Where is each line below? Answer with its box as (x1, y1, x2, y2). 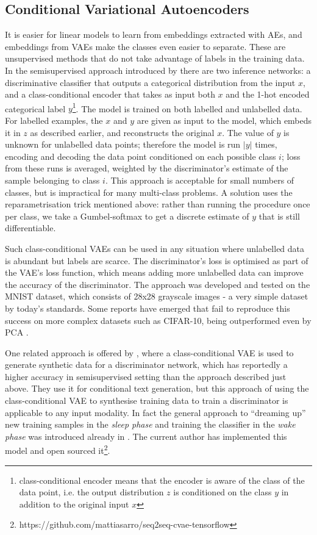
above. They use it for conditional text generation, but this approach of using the (5, 382, 309, 395)
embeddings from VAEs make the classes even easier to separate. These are (5, 40, 286, 52)
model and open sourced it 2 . (5, 442, 110, 457)
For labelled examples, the (5, 114, 103, 127)
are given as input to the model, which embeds (137, 114, 312, 127)
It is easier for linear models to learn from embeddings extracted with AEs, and (5, 28, 302, 41)
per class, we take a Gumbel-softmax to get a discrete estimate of (5, 209, 249, 222)
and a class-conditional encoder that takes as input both (5, 88, 215, 101)
